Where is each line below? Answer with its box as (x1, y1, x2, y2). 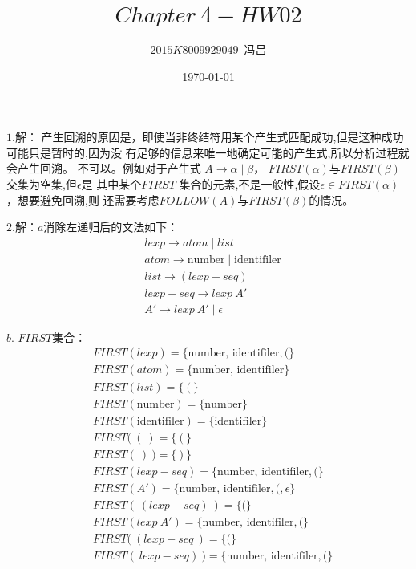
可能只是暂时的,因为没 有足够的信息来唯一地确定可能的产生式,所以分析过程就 (6, 144, 410, 161)
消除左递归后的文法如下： (43, 218, 179, 235)
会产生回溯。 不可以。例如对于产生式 (6, 160, 201, 177)
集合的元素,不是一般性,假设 (179, 175, 321, 192)
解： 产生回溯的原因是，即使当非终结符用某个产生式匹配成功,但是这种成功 (14, 128, 404, 145)
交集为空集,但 (6, 175, 77, 192)
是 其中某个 (81, 175, 142, 192)
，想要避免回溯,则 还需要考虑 (6, 191, 160, 208)
